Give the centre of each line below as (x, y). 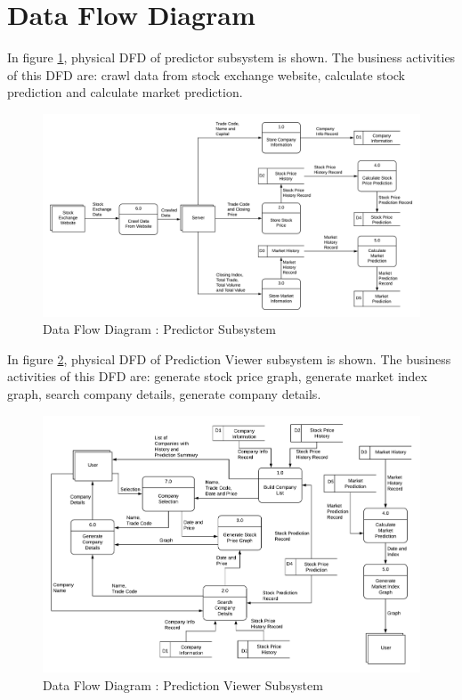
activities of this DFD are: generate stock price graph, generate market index (217, 376)
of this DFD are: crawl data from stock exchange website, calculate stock (207, 74)
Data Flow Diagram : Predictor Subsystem (159, 329)
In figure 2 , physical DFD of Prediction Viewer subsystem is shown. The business (229, 358)
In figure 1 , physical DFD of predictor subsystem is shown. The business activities (231, 57)
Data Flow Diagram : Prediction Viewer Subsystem (183, 684)
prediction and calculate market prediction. (125, 92)
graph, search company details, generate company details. (164, 394)
